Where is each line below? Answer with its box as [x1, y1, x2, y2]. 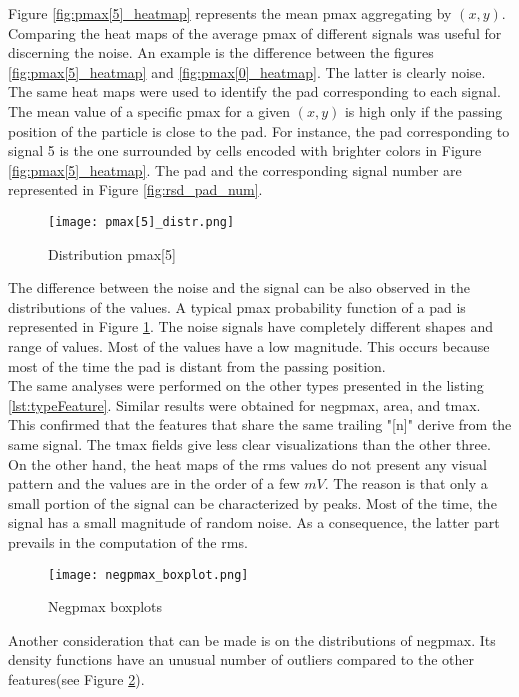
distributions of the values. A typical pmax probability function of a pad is [8, 296, 466, 317]
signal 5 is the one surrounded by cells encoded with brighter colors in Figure [8, 140, 482, 161]
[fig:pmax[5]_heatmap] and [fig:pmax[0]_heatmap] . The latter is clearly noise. [8, 61, 486, 82]
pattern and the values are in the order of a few [8, 473, 300, 494]
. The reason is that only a [324, 473, 488, 494]
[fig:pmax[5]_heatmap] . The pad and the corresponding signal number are [8, 159, 462, 180]
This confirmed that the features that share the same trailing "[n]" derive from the [8, 414, 512, 435]
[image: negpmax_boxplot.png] [48, 567, 249, 582]
